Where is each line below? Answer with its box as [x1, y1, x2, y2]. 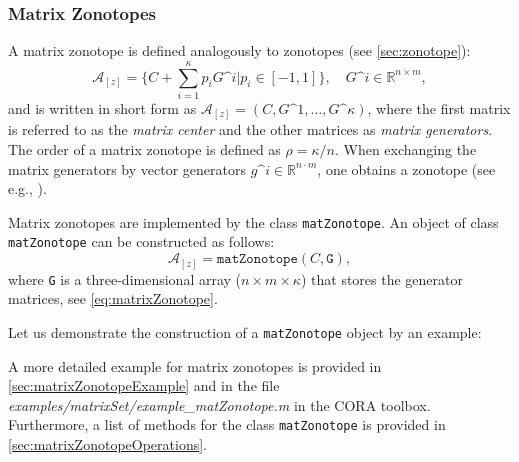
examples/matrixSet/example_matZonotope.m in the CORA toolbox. [8, 394, 431, 415]
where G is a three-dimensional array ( [8, 268, 242, 289]
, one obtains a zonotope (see [317, 158, 496, 179]
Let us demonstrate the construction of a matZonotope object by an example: [8, 321, 482, 342]
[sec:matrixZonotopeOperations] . [8, 434, 207, 454]
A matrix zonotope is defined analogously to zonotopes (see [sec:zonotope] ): [8, 40, 471, 61]
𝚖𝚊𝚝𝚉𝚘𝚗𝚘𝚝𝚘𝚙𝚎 [216, 252, 298, 267]
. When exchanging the [334, 139, 477, 160]
